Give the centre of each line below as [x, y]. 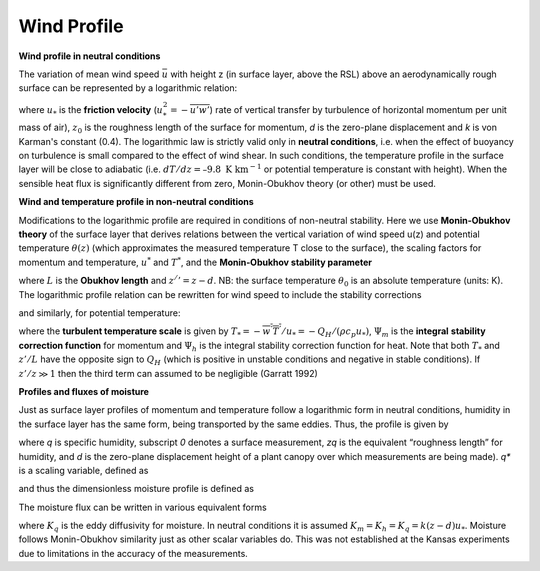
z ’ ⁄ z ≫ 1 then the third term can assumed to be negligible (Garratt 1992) [168, 373]
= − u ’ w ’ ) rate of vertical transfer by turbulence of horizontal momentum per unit [338, 109]
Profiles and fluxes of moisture [84, 391]
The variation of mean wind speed [89, 74]
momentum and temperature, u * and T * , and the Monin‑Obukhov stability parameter [195, 261]
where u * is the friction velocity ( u [91, 110]
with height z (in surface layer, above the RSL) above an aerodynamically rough [333, 74]
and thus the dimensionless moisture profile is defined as [136, 489]
